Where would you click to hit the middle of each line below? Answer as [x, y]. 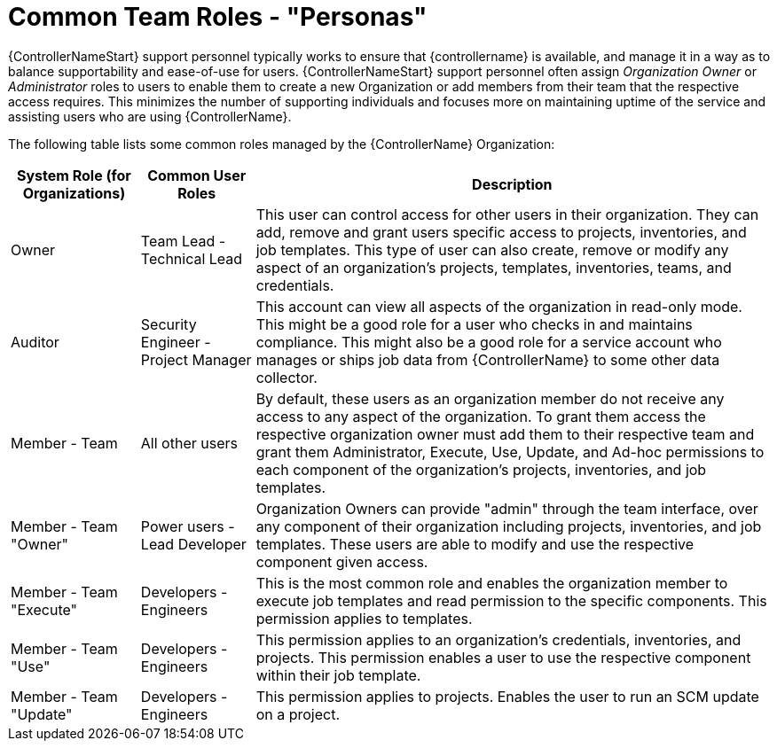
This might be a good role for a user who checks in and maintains [474, 324]
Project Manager [196, 359]
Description [512, 184]
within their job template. [338, 675]
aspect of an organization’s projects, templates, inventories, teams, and [494, 267]
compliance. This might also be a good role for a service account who [489, 342]
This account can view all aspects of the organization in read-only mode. [499, 306]
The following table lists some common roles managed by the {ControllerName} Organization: [282, 144]
